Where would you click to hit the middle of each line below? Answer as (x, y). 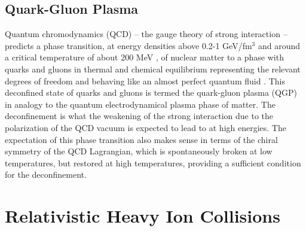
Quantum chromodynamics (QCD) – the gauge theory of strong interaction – (146, 34)
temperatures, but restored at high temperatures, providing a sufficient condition (153, 162)
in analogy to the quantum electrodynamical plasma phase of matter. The (140, 104)
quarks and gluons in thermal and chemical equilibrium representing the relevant (153, 69)
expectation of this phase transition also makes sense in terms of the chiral (141, 139)
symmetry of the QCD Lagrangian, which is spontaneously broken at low (139, 151)
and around (279, 45)
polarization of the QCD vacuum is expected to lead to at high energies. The (146, 127)
